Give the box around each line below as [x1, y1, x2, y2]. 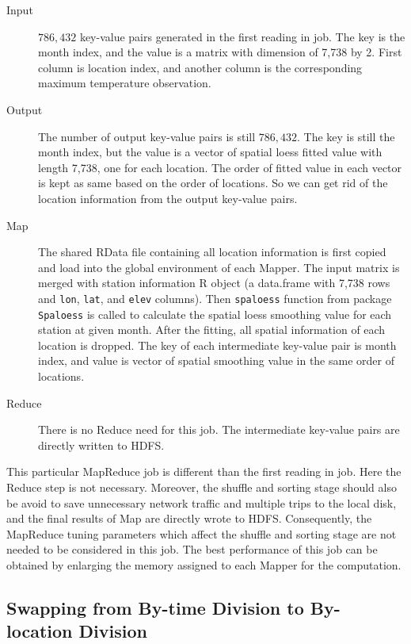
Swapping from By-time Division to [6, 595, 304, 619]
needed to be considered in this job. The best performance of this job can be [6, 541, 378, 558]
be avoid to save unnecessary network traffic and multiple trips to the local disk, [6, 494, 397, 511]
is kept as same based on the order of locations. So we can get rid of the [38, 174, 388, 191]
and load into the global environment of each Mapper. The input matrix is [38, 259, 400, 275]
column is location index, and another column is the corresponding [38, 59, 363, 75]
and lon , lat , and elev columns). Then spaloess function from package [38, 289, 392, 306]
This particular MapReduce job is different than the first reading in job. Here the [6, 463, 401, 480]
